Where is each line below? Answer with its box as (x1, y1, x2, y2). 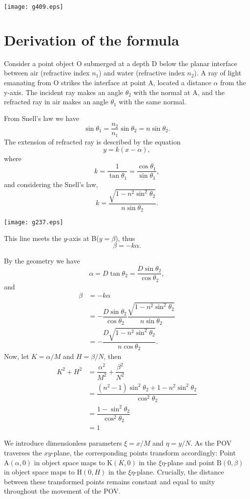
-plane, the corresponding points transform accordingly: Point (51, 448, 236, 458)
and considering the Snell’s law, (4, 179, 98, 189)
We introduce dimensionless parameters (4, 438, 122, 448)
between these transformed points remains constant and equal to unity (4, 476, 215, 486)
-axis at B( (67, 233, 99, 243)
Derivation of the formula (4, 29, 179, 49)
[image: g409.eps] (4, 3, 63, 10)
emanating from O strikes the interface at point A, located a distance (4, 77, 211, 87)
